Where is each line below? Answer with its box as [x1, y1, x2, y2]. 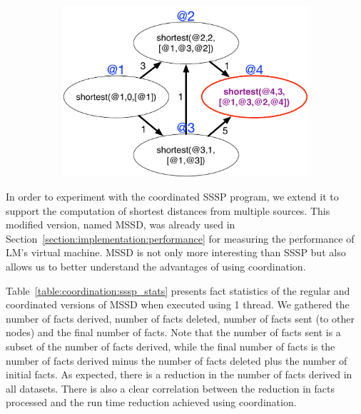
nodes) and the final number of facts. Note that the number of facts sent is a [6, 325, 341, 340]
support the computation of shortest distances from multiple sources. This [6, 203, 330, 218]
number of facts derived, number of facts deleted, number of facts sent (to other [6, 310, 355, 325]
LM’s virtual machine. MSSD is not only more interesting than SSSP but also [6, 245, 346, 260]
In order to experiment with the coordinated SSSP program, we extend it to [6, 189, 339, 204]
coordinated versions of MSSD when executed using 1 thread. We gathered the [6, 297, 350, 312]
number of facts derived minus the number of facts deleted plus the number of [6, 353, 347, 368]
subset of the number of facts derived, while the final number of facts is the [6, 339, 335, 354]
